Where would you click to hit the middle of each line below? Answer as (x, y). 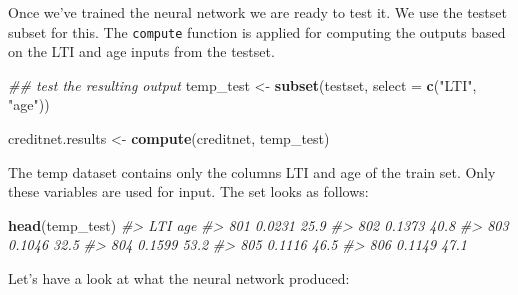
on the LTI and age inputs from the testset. (141, 51)
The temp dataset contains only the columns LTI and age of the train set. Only (252, 171)
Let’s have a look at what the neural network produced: (179, 278)
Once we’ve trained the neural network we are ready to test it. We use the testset (257, 12)
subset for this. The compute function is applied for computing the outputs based (257, 31)
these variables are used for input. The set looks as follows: (188, 191)
